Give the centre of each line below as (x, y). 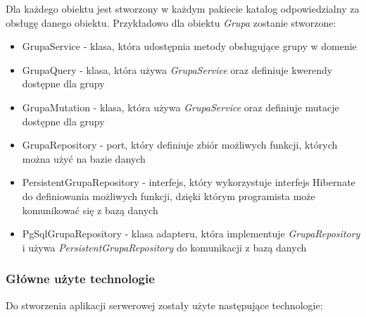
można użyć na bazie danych (84, 158)
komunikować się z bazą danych (90, 210)
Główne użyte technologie (80, 279)
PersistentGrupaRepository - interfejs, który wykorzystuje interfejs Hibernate (189, 182)
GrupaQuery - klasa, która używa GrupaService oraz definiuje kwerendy (177, 69)
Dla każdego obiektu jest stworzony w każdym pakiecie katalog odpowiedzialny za (183, 8)
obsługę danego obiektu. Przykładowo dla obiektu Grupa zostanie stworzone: (171, 22)
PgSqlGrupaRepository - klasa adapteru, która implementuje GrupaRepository (191, 234)
